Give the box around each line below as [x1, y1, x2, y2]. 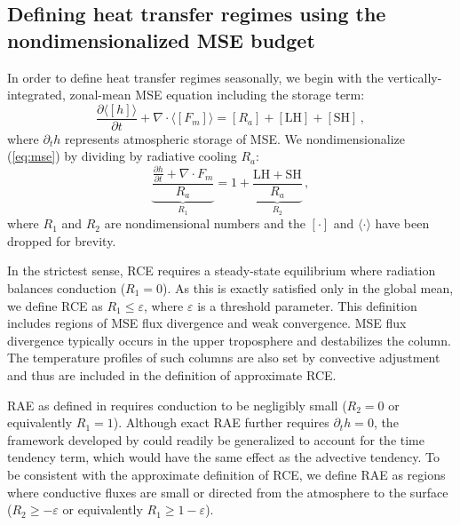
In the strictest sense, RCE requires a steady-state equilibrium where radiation [7, 261, 436, 280]
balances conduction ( [7, 278, 126, 297]
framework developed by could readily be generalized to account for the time [7, 430, 424, 449]
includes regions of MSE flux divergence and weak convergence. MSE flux [7, 314, 407, 332]
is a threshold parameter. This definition [197, 296, 417, 314]
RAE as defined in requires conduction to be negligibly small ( [7, 395, 347, 414]
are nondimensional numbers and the [104, 214, 305, 233]
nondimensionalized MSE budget [7, 26, 315, 53]
